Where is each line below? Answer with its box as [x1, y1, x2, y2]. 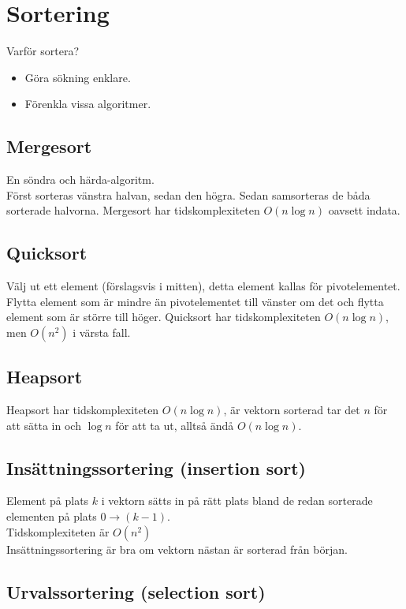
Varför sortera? [6, 43, 80, 59]
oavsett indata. [328, 202, 400, 219]
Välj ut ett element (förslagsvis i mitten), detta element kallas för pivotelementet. [6, 278, 400, 294]
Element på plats [6, 492, 89, 509]
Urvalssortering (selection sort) [6, 579, 266, 603]
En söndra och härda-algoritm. [6, 171, 155, 188]
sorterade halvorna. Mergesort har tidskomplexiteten [6, 202, 260, 219]
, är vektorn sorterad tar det [223, 402, 360, 418]
